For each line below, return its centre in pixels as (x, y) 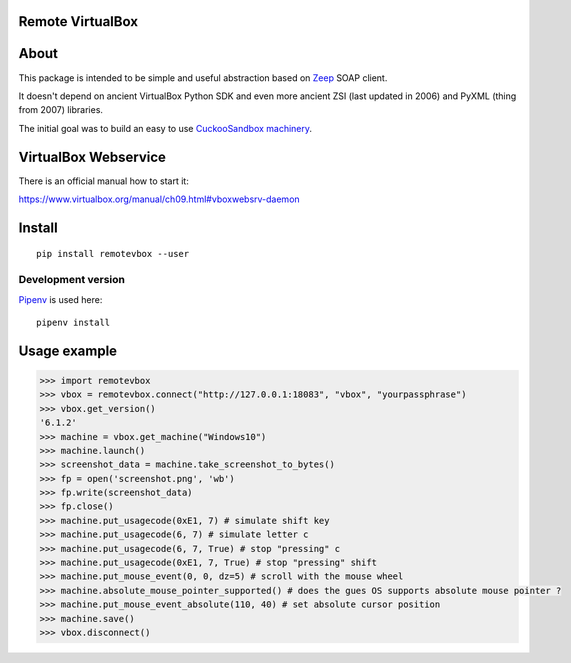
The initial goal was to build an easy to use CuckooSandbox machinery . (165, 128)
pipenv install (73, 322)
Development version (71, 280)
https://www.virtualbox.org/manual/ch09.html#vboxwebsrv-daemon (159, 199)
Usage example (68, 350)
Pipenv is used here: (60, 299)
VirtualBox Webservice (92, 156)
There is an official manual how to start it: (103, 181)
